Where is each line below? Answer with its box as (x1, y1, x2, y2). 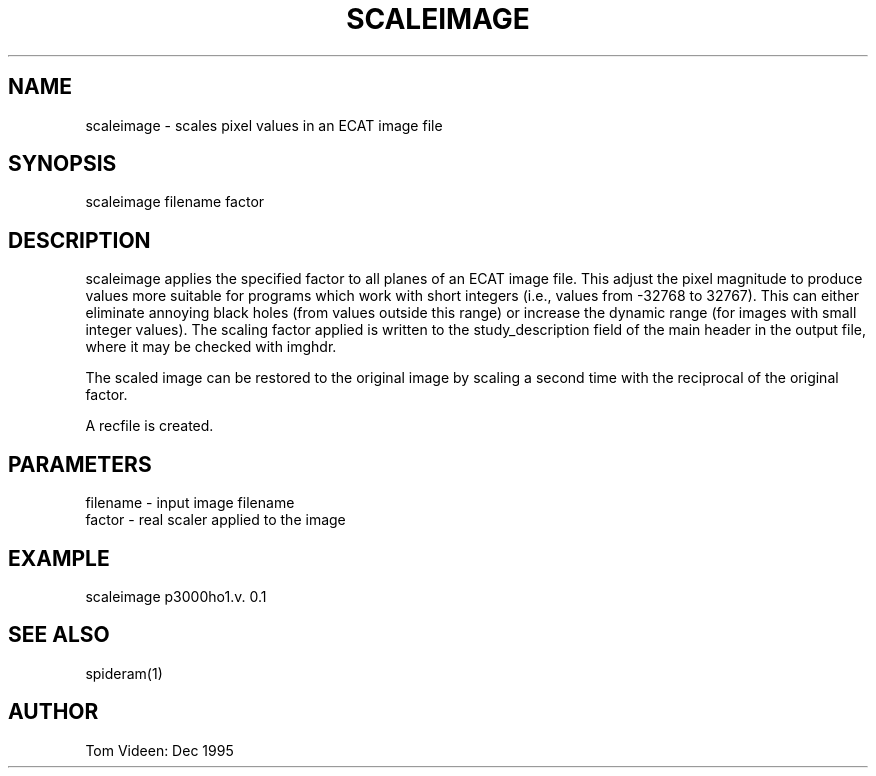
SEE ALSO (8, 622, 110, 648)
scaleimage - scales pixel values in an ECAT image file (85, 116, 443, 134)
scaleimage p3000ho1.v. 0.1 (85, 587, 267, 605)
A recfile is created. (85, 417, 214, 435)
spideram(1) (85, 664, 163, 682)
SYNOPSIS (8, 151, 117, 177)
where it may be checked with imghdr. (85, 338, 337, 356)
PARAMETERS (8, 451, 152, 477)
